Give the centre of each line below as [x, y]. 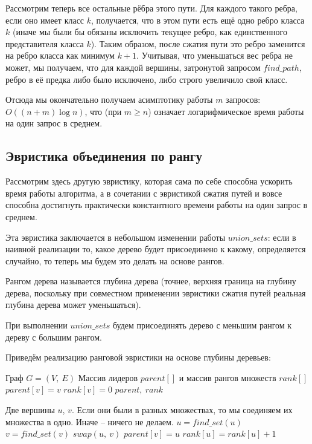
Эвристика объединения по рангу [104, 156]
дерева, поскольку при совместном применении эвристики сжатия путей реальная [156, 292]
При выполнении [37, 325]
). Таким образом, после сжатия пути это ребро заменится [198, 43]
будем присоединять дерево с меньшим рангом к [202, 325]
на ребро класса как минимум [60, 55]
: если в [282, 237]
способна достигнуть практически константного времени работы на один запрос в [157, 205]
